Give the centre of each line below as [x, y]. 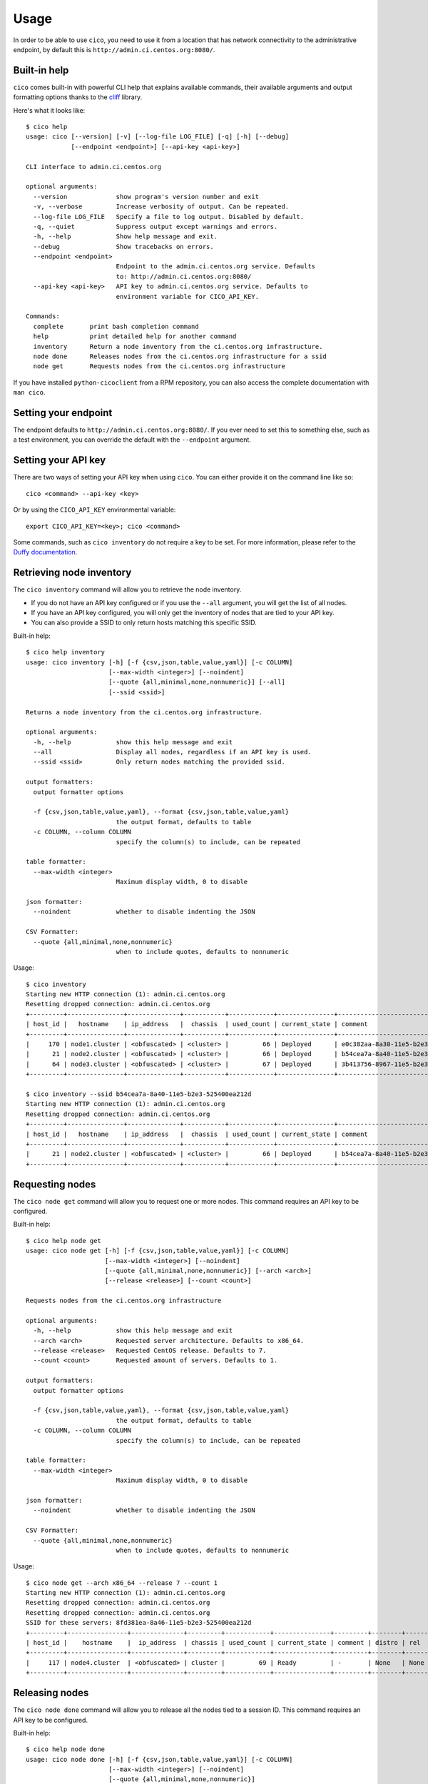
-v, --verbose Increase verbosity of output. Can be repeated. [161, 207]
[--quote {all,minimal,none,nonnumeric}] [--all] [197, 682]
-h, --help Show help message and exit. [125, 237]
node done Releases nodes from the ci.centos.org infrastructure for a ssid [180, 356]
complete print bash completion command [116, 326]
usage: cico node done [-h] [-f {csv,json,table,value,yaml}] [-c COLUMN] [159, 1759]
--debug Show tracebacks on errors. [123, 247]
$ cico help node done [66, 1749]
